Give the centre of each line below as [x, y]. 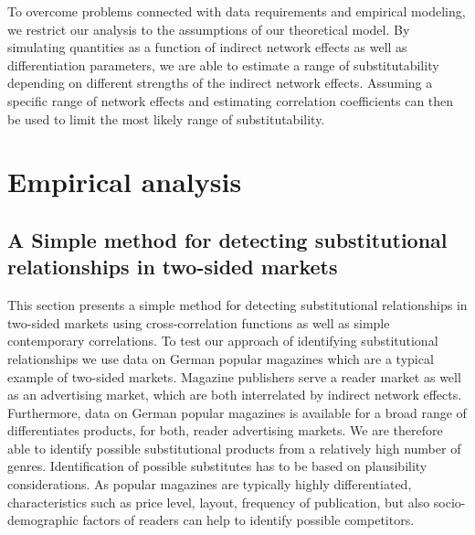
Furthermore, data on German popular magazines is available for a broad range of [237, 412]
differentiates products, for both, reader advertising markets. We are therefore [225, 430]
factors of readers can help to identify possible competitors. [248, 520]
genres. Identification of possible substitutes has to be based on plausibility [217, 466]
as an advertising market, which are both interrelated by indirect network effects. [235, 395]
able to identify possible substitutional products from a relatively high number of [234, 448]
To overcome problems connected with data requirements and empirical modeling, [237, 11]
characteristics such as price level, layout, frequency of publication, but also [219, 502]
